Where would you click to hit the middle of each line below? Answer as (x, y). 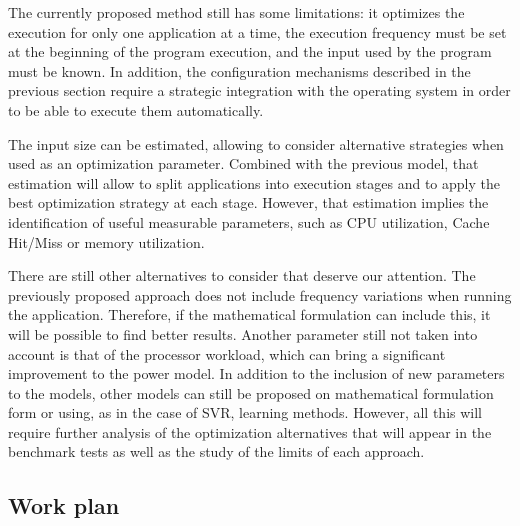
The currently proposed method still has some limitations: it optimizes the (236, 12)
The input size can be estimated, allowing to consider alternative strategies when (256, 143)
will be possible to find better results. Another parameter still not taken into (243, 333)
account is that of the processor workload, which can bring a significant (227, 353)
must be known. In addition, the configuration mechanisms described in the (239, 70)
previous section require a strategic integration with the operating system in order (259, 90)
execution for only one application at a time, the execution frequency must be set (257, 31)
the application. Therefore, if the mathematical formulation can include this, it (249, 314)
